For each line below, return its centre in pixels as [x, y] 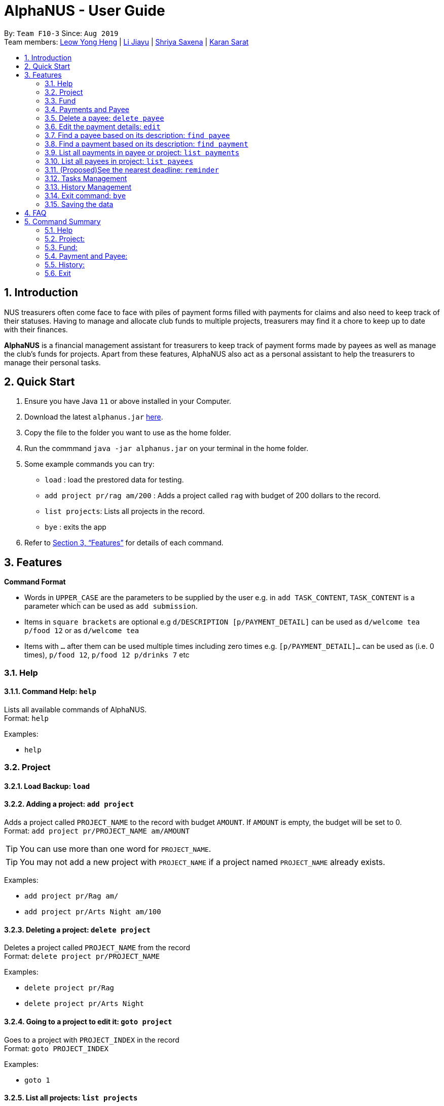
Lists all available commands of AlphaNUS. [76, 709]
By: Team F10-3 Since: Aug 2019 [61, 33]
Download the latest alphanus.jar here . [94, 417]
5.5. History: [65, 264]
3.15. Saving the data [79, 204]
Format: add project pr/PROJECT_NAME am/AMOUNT [97, 831]
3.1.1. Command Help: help [50, 692]
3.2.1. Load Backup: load [47, 786]
